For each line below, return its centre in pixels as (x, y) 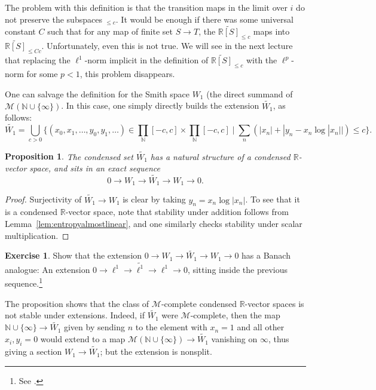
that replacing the (38, 60)
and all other (261, 327)
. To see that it (273, 199)
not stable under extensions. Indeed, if (75, 315)
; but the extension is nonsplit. (156, 351)
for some (42, 74)
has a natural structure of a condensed (220, 156)
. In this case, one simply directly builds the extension (160, 105)
